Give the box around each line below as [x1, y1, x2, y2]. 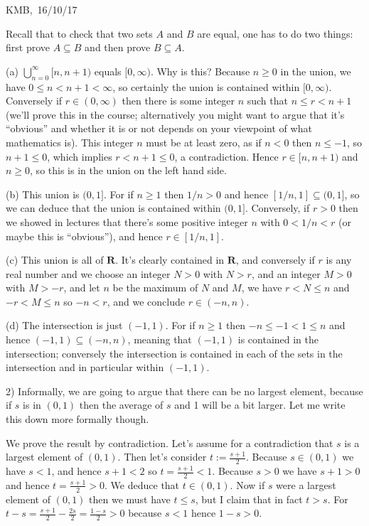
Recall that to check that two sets [6, 26, 153, 41]
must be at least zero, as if [146, 134, 262, 149]
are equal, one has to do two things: [197, 26, 353, 41]
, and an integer [251, 266, 321, 281]
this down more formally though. [6, 412, 149, 426]
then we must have [89, 491, 171, 506]
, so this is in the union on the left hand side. [30, 163, 227, 178]
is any [326, 252, 352, 267]
